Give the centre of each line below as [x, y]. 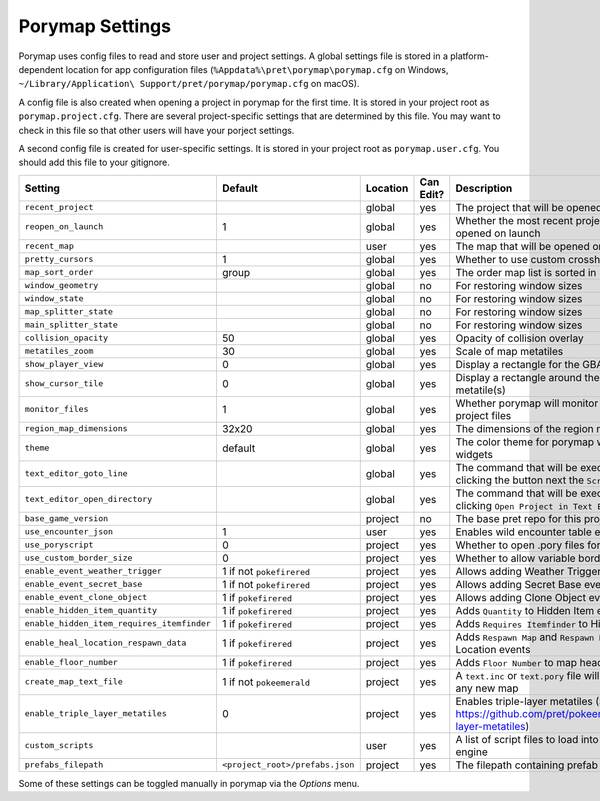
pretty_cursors [59, 259]
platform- [469, 56]
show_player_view [64, 364]
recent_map [49, 246]
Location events [493, 649]
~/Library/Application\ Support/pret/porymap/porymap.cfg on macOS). [189, 84]
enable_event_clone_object [86, 597]
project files [483, 415]
